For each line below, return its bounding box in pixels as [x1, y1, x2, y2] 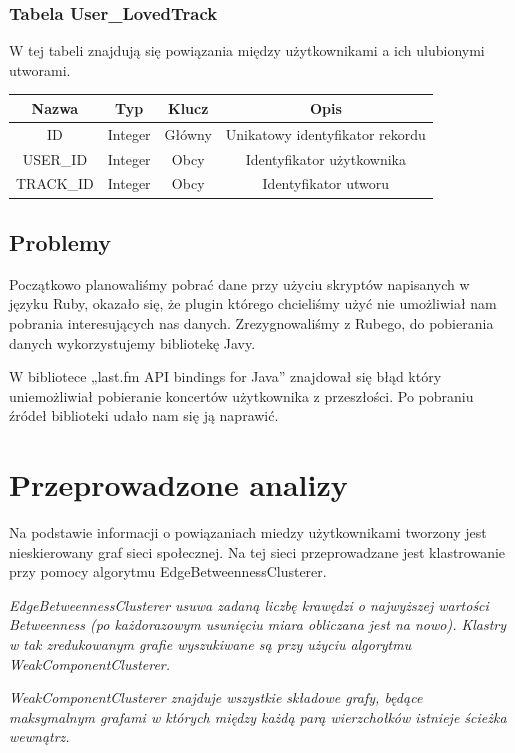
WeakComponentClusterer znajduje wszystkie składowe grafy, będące [9, 687, 423, 708]
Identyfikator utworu [262, 173, 390, 194]
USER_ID [22, 148, 88, 169]
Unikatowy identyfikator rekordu [225, 123, 426, 144]
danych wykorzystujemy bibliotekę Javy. [9, 332, 256, 353]
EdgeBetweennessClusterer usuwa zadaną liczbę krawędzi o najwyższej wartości [9, 594, 489, 615]
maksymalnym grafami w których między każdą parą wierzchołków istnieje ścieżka [9, 706, 507, 727]
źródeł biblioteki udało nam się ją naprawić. [9, 405, 279, 426]
